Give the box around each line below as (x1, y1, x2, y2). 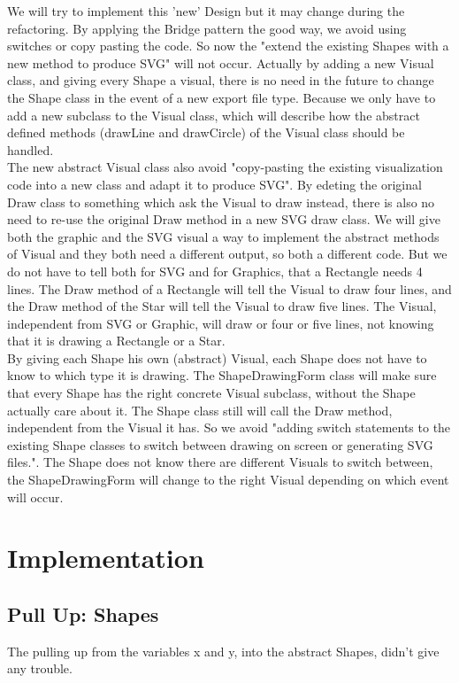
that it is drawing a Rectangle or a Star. (7, 331, 226, 350)
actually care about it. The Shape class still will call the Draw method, (7, 400, 393, 419)
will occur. (7, 487, 64, 506)
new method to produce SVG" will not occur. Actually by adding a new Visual (7, 53, 434, 72)
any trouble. (7, 659, 73, 678)
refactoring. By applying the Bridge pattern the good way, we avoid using (7, 19, 407, 37)
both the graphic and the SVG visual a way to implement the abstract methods (7, 227, 440, 245)
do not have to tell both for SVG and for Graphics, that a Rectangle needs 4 (7, 261, 423, 280)
